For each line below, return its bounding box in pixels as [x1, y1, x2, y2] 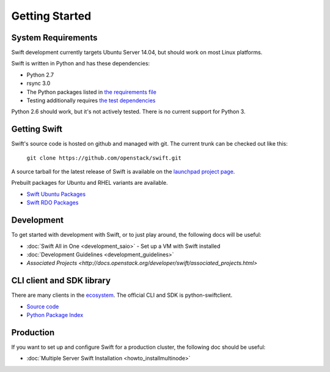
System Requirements [11, 32, 98, 43]
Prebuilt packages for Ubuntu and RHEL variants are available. [11, 179, 168, 187]
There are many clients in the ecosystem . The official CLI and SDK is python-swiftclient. [11, 291, 232, 299]
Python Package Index [26, 311, 84, 319]
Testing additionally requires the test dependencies [26, 97, 156, 104]
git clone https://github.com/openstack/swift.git [26, 154, 182, 162]
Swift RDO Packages [26, 199, 79, 206]
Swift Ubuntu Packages [26, 190, 86, 198]
